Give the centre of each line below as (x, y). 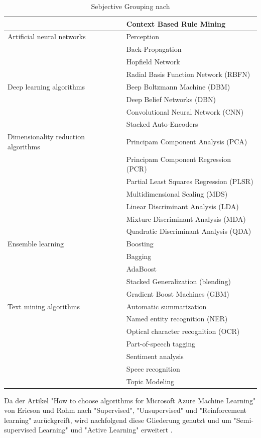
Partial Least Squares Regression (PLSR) (190, 181)
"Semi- (243, 420)
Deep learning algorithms (46, 86)
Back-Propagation (154, 49)
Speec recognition (153, 368)
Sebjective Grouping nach (130, 6)
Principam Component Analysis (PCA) (187, 141)
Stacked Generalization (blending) (178, 281)
